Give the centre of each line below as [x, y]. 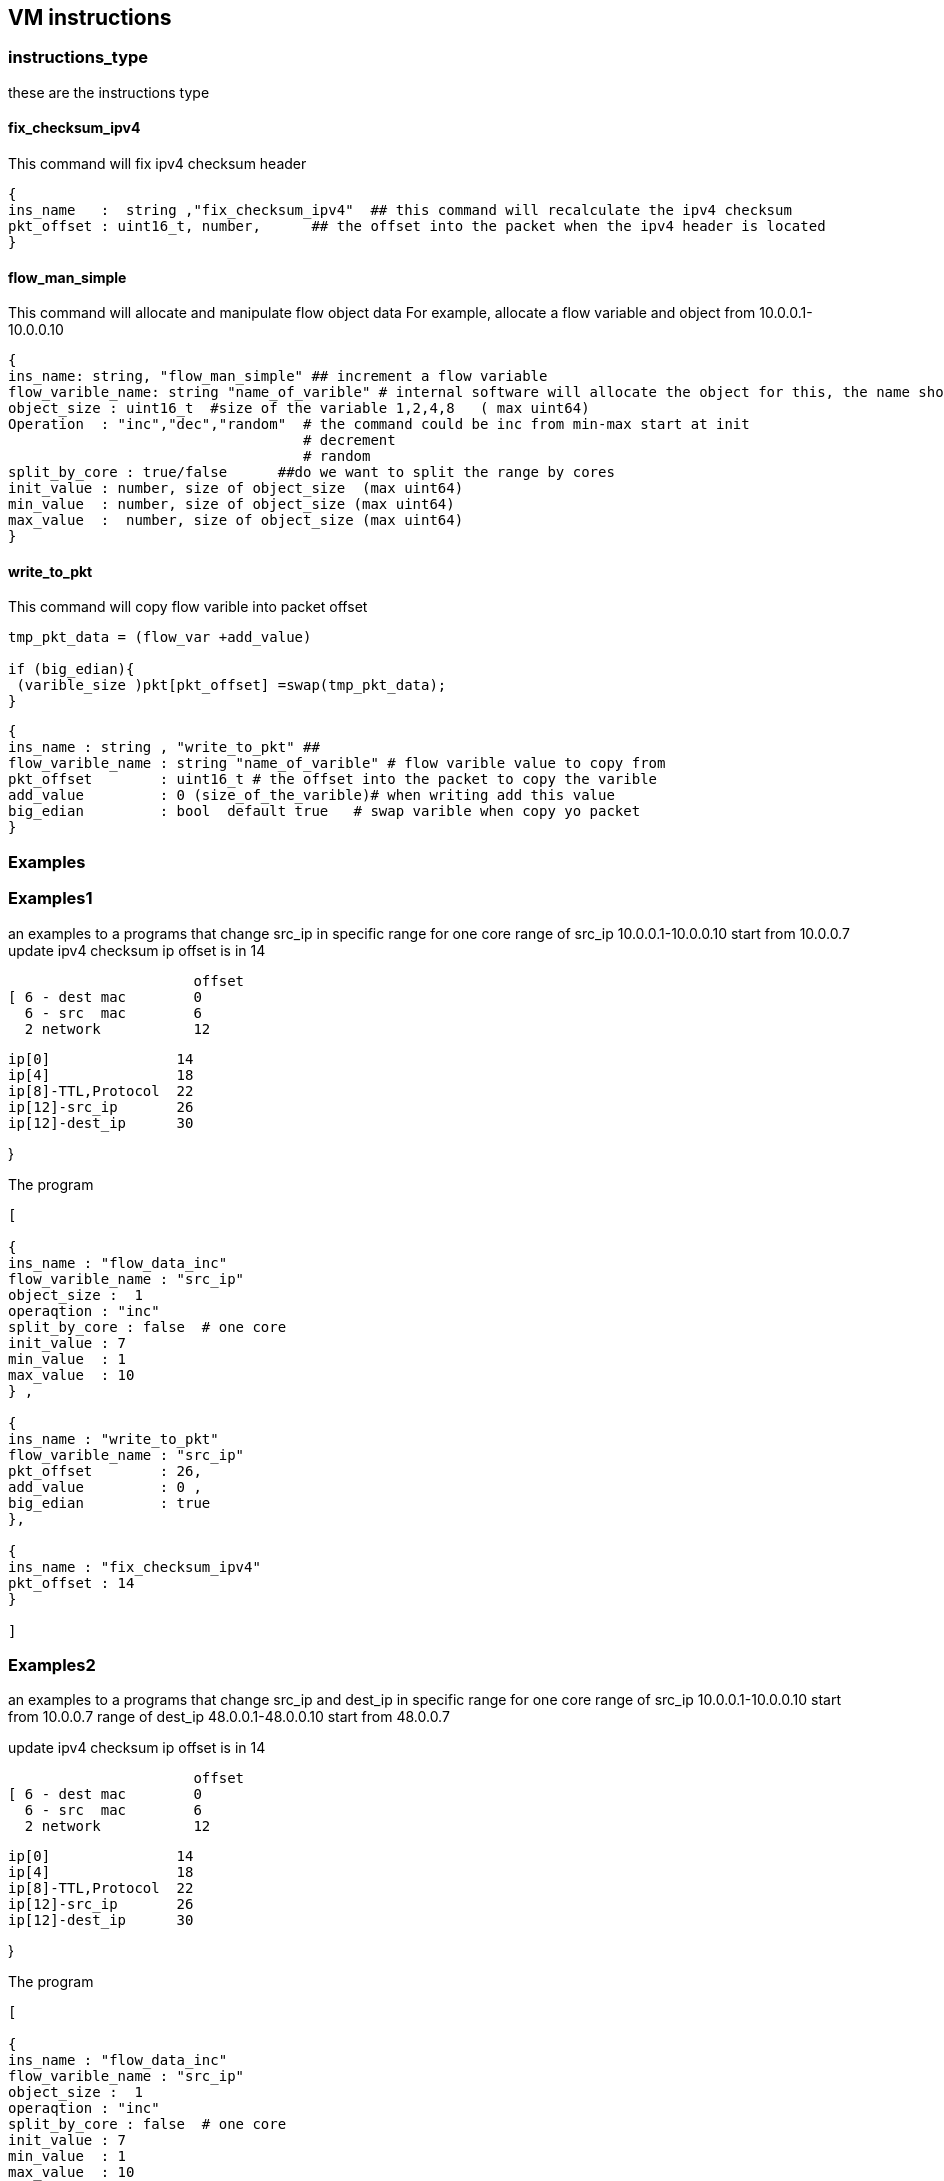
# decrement [349, 440]
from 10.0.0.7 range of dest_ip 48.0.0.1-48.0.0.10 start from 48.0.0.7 [229, 1717]
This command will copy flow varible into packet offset [188, 607]
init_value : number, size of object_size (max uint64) [236, 488]
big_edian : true [109, 1502]
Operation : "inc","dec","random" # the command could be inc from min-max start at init [379, 424]
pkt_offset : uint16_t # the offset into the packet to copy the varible [333, 779]
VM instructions [90, 17]
